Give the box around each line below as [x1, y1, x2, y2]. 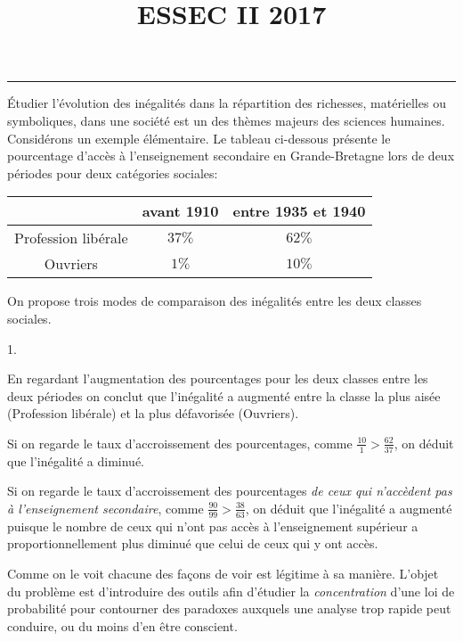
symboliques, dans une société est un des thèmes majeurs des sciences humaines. [7, 111, 445, 129]
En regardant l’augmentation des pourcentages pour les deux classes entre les [7, 369, 428, 388]
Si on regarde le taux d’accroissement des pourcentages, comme [7, 433, 353, 452]
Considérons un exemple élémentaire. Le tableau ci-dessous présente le [7, 128, 391, 147]
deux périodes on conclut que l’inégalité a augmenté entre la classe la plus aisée [7, 386, 441, 405]
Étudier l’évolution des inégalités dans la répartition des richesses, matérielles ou [7, 94, 446, 112]
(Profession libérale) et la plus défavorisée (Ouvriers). [7, 404, 299, 423]
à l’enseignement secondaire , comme [7, 498, 204, 517]
